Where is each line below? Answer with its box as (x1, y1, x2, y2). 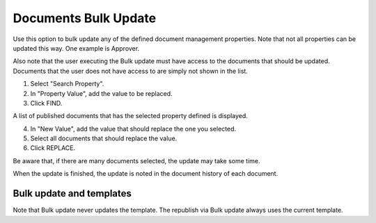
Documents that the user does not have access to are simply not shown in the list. (13, 67, 249, 75)
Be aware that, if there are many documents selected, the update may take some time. (13, 156, 260, 165)
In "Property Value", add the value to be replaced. (30, 89, 173, 97)
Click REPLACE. (30, 144, 76, 152)
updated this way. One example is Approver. (13, 44, 139, 52)
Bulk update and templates (13, 188, 132, 199)
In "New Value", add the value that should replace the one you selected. (30, 124, 237, 133)
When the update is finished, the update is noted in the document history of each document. (13, 170, 279, 178)
